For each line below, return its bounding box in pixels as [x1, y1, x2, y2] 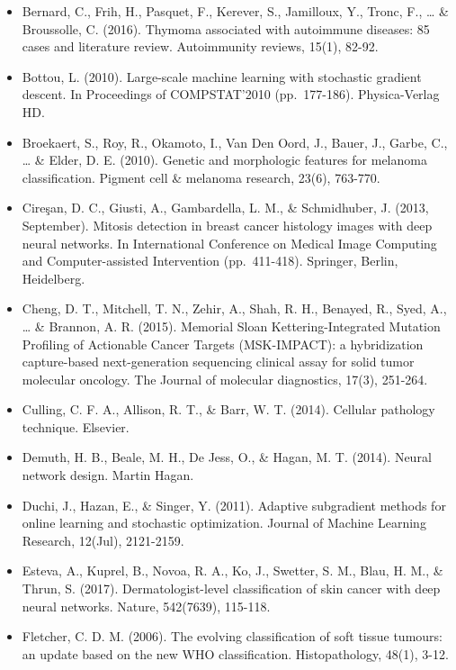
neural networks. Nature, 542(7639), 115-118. [22, 596, 271, 615]
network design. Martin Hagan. [22, 466, 194, 484]
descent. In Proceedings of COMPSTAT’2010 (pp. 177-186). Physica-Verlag [22, 85, 440, 104]
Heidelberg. [22, 268, 85, 287]
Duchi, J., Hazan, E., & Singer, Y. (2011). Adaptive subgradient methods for [22, 495, 446, 514]
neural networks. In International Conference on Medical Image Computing [22, 233, 437, 252]
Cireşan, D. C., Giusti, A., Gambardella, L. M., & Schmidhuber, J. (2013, [22, 198, 429, 217]
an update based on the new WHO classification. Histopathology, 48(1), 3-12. [22, 644, 449, 663]
